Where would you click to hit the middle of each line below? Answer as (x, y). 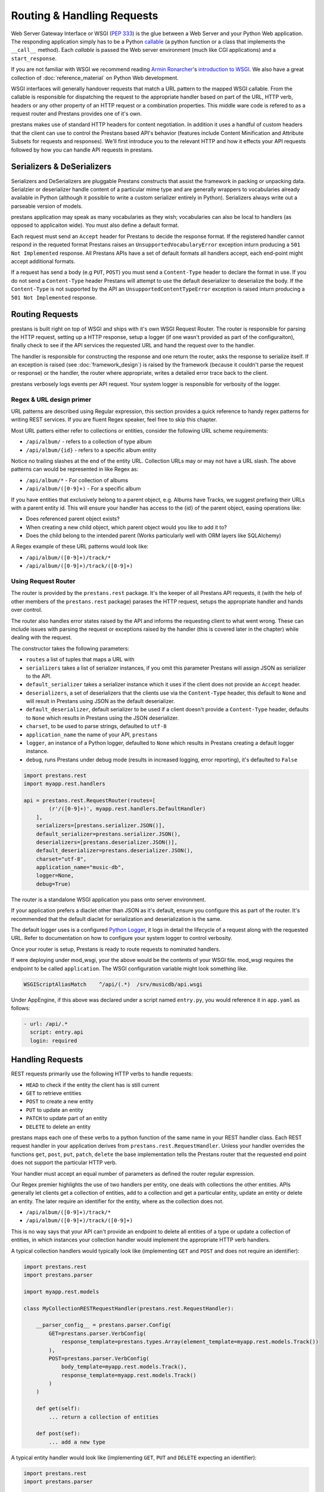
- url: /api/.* (46, 1024)
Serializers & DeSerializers (61, 167)
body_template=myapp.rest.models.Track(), (124, 1367)
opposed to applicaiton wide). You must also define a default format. (95, 225)
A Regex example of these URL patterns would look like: (80, 547)
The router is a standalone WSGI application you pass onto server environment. (108, 899)
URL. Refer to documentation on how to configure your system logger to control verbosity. (121, 938)
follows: (21, 1008)
